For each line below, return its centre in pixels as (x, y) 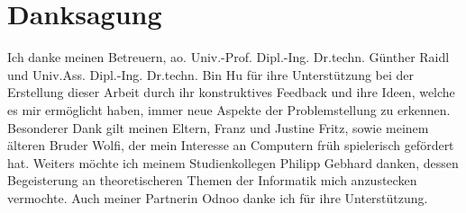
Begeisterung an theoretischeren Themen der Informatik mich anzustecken (212, 180)
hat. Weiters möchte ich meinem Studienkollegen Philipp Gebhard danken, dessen (233, 162)
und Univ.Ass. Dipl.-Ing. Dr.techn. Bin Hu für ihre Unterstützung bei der (211, 74)
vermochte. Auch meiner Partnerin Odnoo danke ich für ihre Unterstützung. (218, 197)
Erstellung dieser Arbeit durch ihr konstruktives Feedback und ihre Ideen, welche (231, 92)
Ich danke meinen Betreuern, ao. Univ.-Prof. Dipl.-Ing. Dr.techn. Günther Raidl (228, 57)
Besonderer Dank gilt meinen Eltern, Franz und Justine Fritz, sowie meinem (218, 127)
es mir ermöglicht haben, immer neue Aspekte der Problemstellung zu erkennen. (229, 109)
